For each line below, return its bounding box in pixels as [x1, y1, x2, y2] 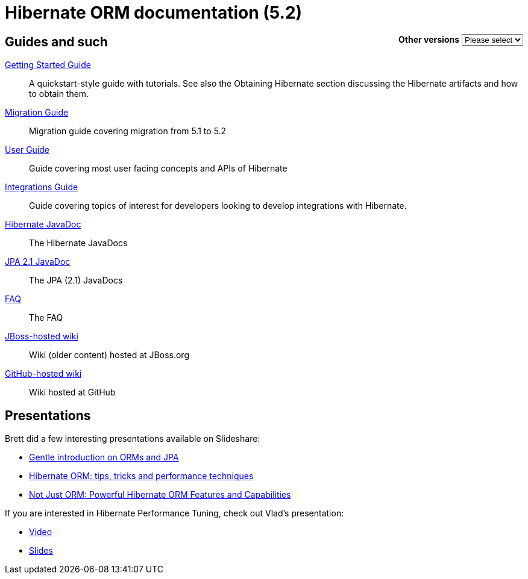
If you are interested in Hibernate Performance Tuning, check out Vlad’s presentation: [5, 508, 344, 519]
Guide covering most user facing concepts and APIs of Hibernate [29, 163, 288, 174]
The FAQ [29, 312, 63, 323]
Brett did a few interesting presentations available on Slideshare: [5, 433, 260, 444]
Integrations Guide [5, 182, 78, 193]
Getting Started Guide [5, 60, 91, 70]
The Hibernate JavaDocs [29, 238, 128, 249]
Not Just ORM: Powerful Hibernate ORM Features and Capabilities [29, 489, 291, 500]
